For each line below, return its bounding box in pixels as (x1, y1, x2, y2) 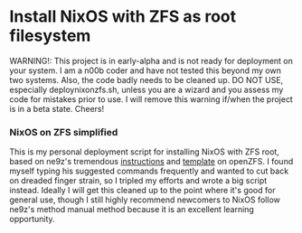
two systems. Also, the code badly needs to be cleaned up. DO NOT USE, (9, 74, 284, 85)
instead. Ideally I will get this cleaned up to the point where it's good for (9, 185, 276, 196)
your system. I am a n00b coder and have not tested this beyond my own (9, 65, 282, 76)
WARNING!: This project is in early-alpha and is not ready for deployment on (9, 55, 294, 66)
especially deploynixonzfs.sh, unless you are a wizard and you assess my (9, 84, 284, 95)
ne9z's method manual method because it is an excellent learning (9, 204, 255, 215)
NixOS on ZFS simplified (9, 126, 118, 138)
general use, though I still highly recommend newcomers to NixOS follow (9, 194, 280, 205)
